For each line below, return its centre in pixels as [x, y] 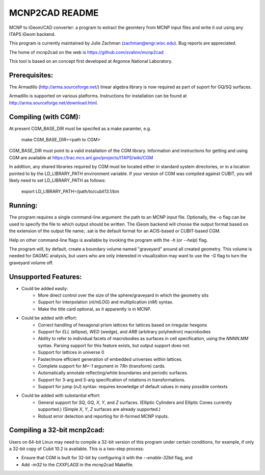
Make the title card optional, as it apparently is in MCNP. [95, 309]
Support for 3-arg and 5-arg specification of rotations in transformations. [112, 379]
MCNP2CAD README [54, 13]
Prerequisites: [31, 75]
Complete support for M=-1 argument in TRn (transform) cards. [102, 366]
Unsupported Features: [45, 277]
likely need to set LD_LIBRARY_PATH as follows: [57, 180]
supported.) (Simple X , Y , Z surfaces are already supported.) [99, 409]
